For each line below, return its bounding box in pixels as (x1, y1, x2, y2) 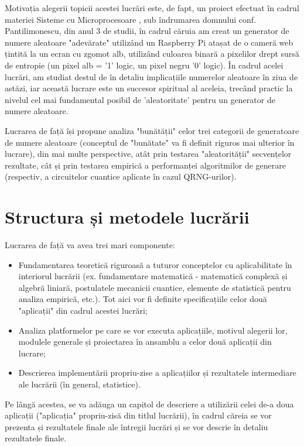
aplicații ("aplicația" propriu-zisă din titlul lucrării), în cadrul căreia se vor (5, 409, 272, 421)
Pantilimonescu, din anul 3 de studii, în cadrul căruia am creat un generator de (5, 25, 289, 37)
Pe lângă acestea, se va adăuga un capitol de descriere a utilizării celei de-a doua (5, 397, 294, 410)
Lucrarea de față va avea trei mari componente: (5, 239, 175, 251)
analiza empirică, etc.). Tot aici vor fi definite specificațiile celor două (18, 293, 267, 305)
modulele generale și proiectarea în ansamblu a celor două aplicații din (18, 335, 272, 348)
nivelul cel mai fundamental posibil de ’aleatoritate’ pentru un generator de (5, 93, 275, 105)
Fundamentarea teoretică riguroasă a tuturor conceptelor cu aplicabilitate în (18, 258, 292, 270)
